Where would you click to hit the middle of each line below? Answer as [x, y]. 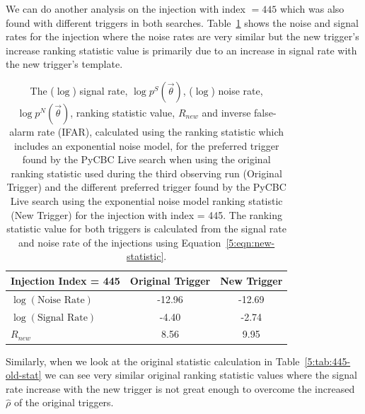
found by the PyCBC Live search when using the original [146, 159]
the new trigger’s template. [64, 64]
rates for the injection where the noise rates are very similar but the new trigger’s [182, 36]
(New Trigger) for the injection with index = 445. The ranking [146, 214]
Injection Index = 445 [65, 280]
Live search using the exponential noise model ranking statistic [146, 200]
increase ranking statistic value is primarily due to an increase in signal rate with [181, 50]
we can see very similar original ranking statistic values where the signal [201, 375]
